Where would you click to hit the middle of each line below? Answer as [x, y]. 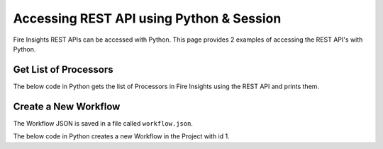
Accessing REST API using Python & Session [147, 18]
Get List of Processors [63, 70]
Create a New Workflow [67, 106]
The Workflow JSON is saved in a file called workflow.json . [103, 123]
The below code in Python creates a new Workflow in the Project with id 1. [121, 136]
